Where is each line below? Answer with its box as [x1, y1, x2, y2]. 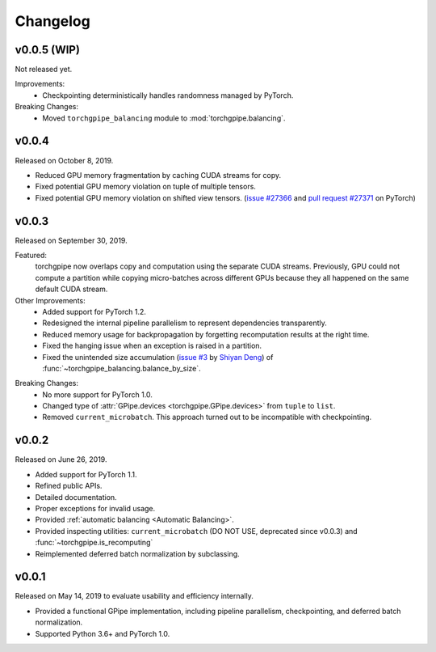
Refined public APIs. [35, 481, 103, 491]
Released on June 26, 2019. [15, 455, 107, 464]
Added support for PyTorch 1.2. [42, 307, 147, 316]
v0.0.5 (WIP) [15, 43, 81, 57]
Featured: [15, 251, 48, 260]
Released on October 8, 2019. [15, 155, 114, 165]
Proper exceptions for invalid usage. [35, 503, 156, 513]
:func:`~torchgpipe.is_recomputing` [35, 538, 153, 548]
